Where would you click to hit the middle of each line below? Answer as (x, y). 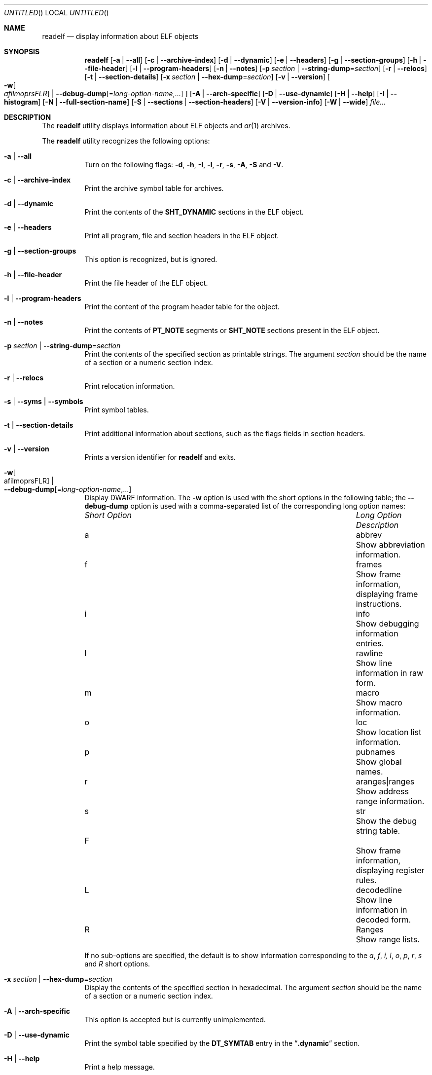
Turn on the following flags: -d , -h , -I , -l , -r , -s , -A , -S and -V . (184, 165)
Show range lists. (388, 939)
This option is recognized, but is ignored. (151, 259)
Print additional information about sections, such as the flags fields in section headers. (225, 433)
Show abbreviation (390, 545)
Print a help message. (120, 1067)
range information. (390, 801)
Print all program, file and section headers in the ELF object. (182, 236)
